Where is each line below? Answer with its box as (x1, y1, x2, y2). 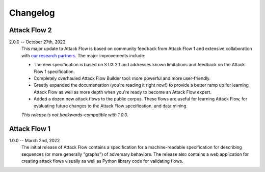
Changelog (9, 7, 55, 18)
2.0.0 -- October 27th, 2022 (9, 39, 66, 45)
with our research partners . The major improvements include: (21, 52, 146, 58)
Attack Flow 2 (9, 26, 52, 34)
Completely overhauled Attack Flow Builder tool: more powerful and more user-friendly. (33, 75, 211, 81)
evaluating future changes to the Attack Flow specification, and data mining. (33, 103, 188, 109)
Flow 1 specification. (33, 69, 75, 74)
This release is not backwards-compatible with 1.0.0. (21, 112, 129, 118)
